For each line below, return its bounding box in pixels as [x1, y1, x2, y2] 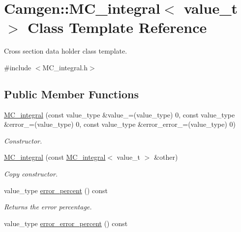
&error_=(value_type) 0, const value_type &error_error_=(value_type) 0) [4, 119, 236, 129]
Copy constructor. [4, 169, 58, 179]
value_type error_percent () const [4, 185, 108, 195]
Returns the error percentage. [4, 202, 92, 212]
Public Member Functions [4, 86, 139, 101]
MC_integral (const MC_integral [4, 152, 106, 162]
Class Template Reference [28, 17, 207, 37]
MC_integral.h [42, 62, 88, 72]
